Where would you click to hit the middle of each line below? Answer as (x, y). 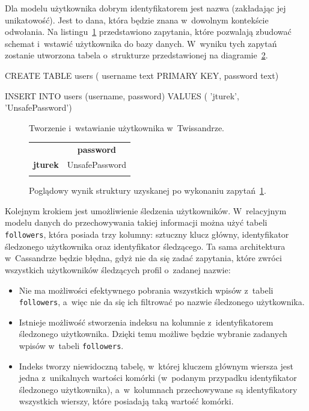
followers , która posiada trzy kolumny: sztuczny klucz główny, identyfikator (147, 234)
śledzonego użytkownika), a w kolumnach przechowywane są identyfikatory (158, 389)
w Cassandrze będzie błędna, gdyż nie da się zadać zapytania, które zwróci (143, 258)
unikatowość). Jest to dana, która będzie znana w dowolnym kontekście (137, 20)
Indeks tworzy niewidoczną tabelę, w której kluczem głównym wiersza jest (156, 366)
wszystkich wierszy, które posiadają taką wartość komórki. (126, 401)
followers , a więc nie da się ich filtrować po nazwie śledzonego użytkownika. (162, 302)
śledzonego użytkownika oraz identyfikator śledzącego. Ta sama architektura (145, 246)
